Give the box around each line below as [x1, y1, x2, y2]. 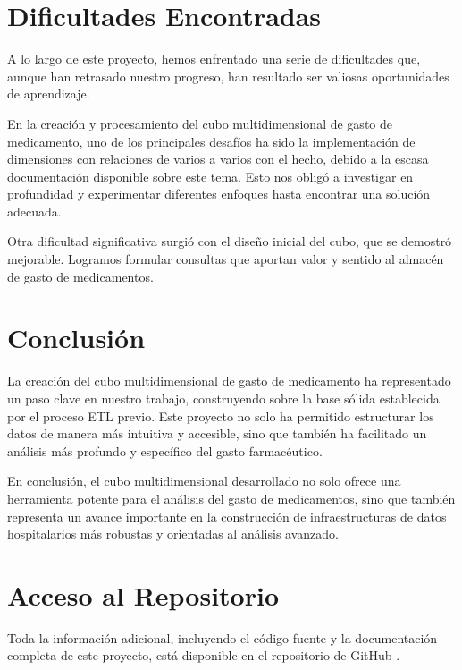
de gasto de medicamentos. [7, 267, 154, 285]
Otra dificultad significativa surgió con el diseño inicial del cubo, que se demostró [7, 232, 452, 250]
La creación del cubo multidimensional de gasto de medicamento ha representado [7, 371, 451, 390]
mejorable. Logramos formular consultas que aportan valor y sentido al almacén [7, 250, 444, 268]
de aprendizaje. [7, 84, 90, 103]
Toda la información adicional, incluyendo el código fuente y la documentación [7, 628, 438, 647]
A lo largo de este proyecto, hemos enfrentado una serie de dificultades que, [7, 49, 421, 68]
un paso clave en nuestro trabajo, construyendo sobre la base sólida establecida [7, 388, 440, 407]
